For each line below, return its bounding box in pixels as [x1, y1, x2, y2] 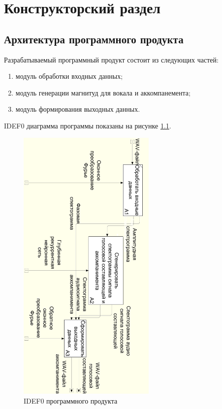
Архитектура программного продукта [4, 31, 184, 46]
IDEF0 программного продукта [24, 395, 118, 406]
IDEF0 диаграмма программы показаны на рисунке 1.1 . [4, 120, 171, 130]
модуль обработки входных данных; [15, 71, 123, 81]
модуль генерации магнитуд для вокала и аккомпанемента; [15, 87, 190, 97]
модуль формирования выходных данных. [15, 104, 140, 114]
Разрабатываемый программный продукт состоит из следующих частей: [4, 54, 219, 64]
